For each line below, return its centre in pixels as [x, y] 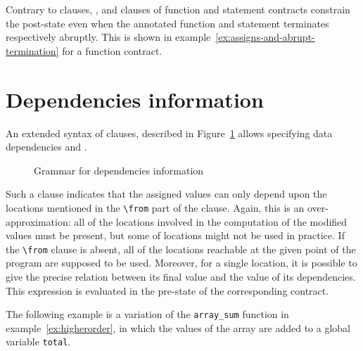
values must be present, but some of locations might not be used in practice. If [175, 235]
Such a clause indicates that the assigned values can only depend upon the [166, 194]
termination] [32, 50]
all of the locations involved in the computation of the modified [211, 221]
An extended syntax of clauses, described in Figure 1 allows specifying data [169, 133]
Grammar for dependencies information [119, 170]
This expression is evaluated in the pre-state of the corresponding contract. [167, 290]
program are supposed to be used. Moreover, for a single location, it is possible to [181, 263]
